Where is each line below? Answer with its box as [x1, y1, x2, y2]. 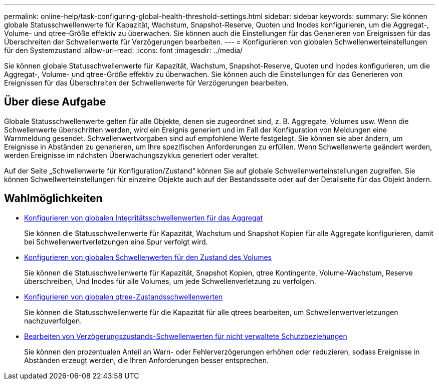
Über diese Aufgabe [4, 95, 106, 108]
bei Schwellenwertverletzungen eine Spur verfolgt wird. [24, 237, 208, 246]
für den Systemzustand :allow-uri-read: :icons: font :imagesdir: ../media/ [4, 46, 243, 54]
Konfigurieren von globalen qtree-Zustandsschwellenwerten [24, 292, 223, 301]
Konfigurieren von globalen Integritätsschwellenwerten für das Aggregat [24, 213, 263, 222]
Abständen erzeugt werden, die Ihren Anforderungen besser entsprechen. [24, 355, 269, 364]
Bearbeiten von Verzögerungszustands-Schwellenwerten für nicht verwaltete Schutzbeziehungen [24, 331, 347, 340]
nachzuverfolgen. [24, 316, 82, 325]
